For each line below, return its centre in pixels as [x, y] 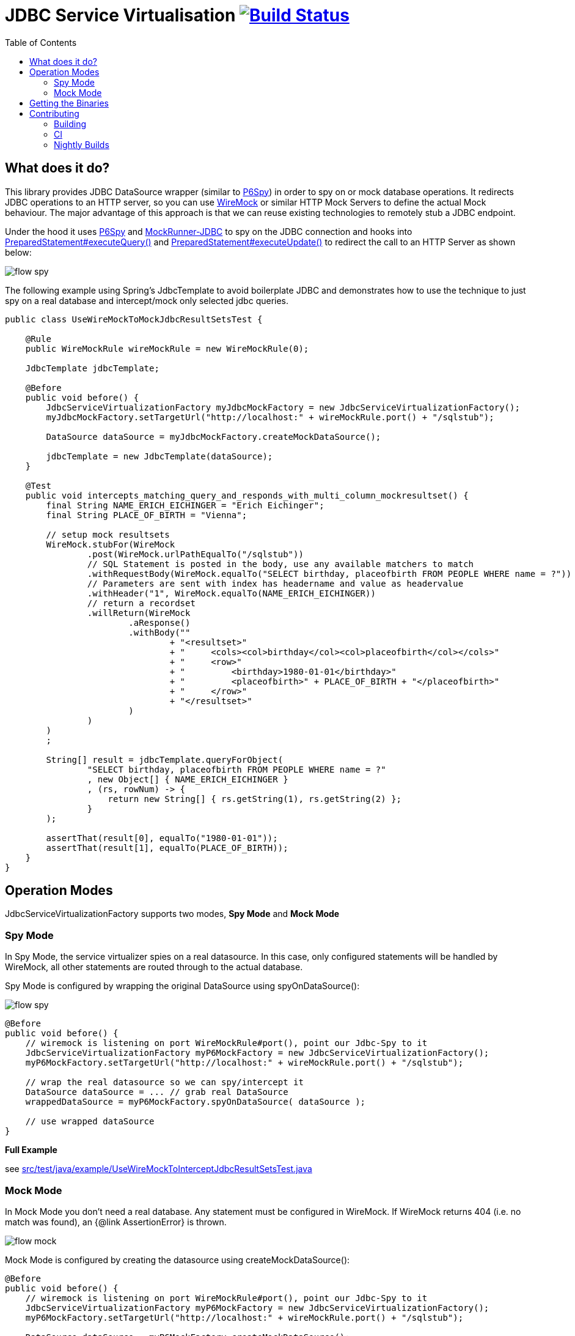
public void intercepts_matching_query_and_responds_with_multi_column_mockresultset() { [247, 495]
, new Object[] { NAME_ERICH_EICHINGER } [188, 779]
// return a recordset [141, 603]
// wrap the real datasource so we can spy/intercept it [164, 1082]
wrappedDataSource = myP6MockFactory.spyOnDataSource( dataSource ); [196, 1102]
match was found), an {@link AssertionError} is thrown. [116, 1222]
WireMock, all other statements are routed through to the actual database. [154, 967]
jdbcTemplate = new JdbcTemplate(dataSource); [159, 456]
